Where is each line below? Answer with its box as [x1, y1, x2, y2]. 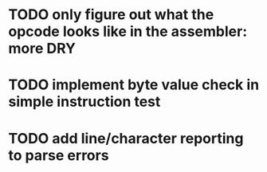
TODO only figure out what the [8, 6, 214, 24]
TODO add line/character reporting [8, 129, 244, 147]
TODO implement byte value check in [8, 76, 260, 94]
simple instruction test [8, 93, 161, 111]
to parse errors [8, 146, 109, 164]
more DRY [8, 40, 77, 57]
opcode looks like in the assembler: [8, 22, 248, 41]
